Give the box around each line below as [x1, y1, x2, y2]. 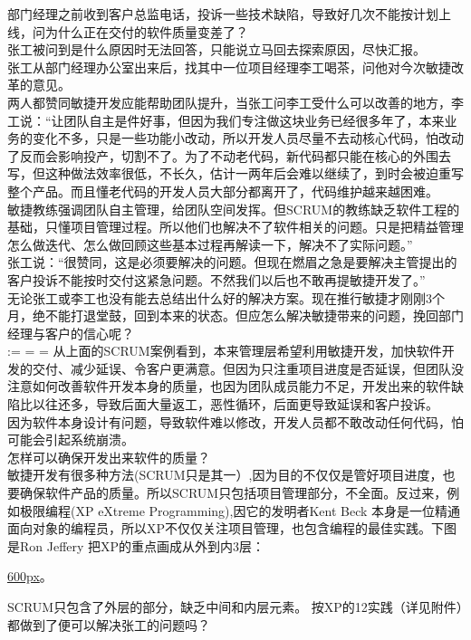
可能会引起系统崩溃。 [7, 430, 134, 449]
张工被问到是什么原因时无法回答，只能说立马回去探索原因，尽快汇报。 [7, 40, 426, 59]
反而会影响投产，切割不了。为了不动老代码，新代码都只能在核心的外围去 [19, 146, 451, 165]
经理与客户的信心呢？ [7, 323, 134, 342]
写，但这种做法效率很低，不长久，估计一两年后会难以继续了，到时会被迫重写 [7, 164, 464, 183]
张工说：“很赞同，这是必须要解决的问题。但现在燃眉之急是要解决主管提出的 [7, 253, 457, 272]
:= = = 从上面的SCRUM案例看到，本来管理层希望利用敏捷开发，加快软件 [7, 341, 442, 360]
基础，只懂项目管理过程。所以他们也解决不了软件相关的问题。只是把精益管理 [7, 217, 464, 236]
